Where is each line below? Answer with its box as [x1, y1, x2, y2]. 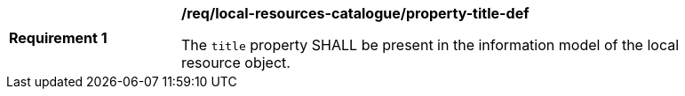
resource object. [181, 54, 291, 71]
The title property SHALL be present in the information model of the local [181, 36, 680, 54]
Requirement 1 [9, 29, 108, 47]
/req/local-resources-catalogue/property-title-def [181, 4, 530, 22]
